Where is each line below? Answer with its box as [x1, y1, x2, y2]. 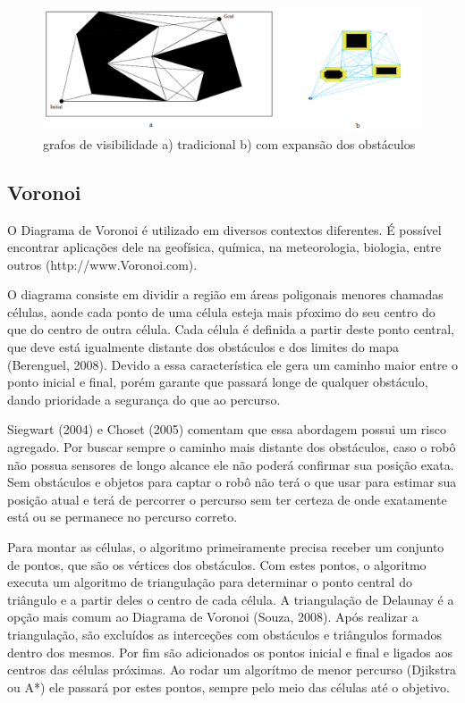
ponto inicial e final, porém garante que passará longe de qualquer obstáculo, [7, 372, 428, 391]
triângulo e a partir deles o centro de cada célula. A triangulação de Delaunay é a [7, 590, 454, 608]
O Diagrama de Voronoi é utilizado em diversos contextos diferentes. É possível [7, 220, 442, 239]
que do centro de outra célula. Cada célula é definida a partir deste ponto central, [7, 320, 454, 339]
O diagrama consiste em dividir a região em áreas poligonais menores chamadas [7, 285, 444, 304]
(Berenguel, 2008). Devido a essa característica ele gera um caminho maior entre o [7, 355, 458, 373]
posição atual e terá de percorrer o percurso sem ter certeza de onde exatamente [7, 490, 447, 508]
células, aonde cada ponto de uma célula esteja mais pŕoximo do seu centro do [7, 302, 435, 321]
